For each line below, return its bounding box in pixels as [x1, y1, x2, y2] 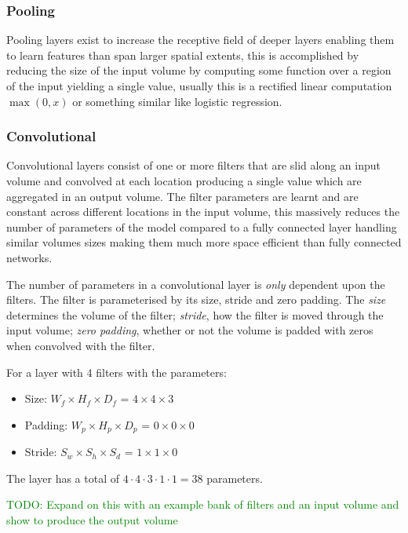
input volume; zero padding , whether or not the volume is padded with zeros [6, 322, 373, 338]
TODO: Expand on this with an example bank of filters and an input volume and [6, 496, 399, 513]
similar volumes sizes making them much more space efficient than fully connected [6, 234, 402, 250]
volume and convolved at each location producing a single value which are [6, 173, 362, 188]
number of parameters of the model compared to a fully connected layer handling [6, 218, 397, 235]
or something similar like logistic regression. [72, 93, 282, 109]
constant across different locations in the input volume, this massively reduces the [6, 203, 400, 220]
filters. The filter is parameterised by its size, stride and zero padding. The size [6, 291, 386, 308]
